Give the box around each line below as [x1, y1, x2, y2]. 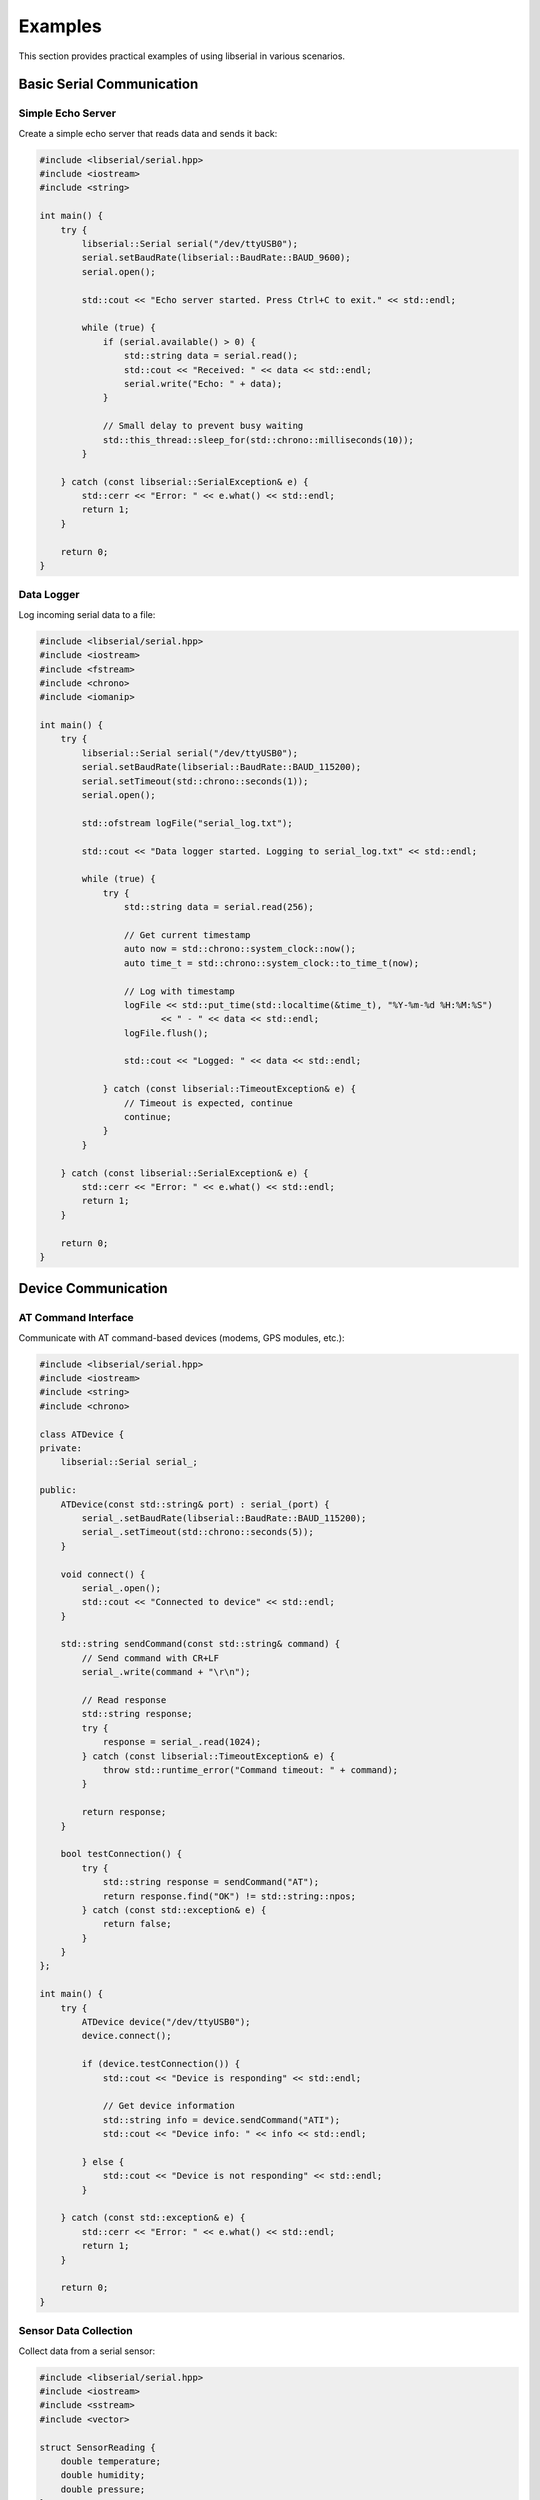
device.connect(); [81, 2030, 172, 2042]
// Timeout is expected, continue [123, 1097, 294, 1109]
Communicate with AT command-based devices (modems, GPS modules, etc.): [18, 1331, 345, 1344]
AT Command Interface [18, 1311, 134, 1325]
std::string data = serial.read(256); [123, 901, 314, 913]
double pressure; [60, 2483, 146, 2495]
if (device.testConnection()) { [81, 2058, 240, 2070]
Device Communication [18, 1280, 169, 1297]
